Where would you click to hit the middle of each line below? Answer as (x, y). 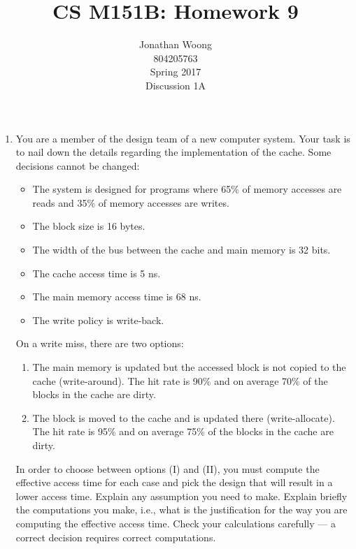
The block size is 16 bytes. (89, 226)
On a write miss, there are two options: (100, 343)
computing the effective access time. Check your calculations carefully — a (176, 523)
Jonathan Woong (176, 44)
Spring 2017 (176, 72)
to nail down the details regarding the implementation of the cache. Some (173, 152)
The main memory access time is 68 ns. (117, 297)
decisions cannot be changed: (78, 165)
